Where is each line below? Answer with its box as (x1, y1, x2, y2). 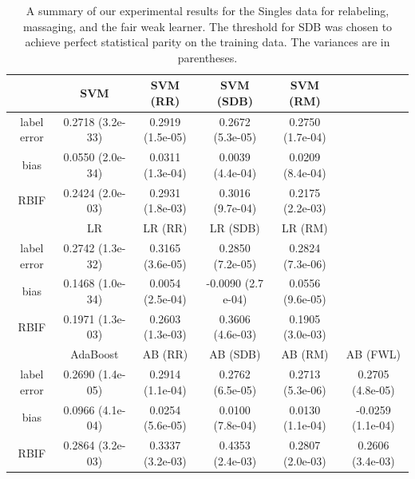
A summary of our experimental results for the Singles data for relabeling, (26, 2, 389, 18)
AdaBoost (70, 346, 119, 362)
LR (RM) (282, 220, 328, 236)
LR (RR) (143, 220, 188, 236)
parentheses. (177, 49, 238, 65)
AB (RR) (142, 346, 188, 362)
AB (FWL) (346, 346, 401, 362)
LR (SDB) (209, 220, 260, 236)
